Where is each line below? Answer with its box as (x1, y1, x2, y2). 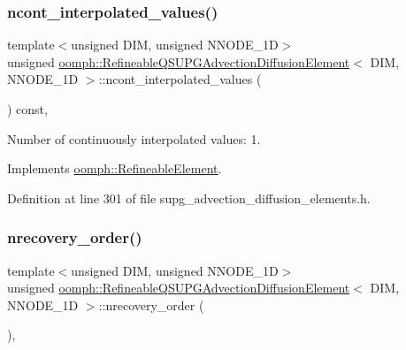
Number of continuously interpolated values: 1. (7, 129, 261, 148)
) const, (7, 100, 48, 118)
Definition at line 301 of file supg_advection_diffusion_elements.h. (7, 188, 371, 207)
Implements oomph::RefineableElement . (7, 159, 222, 178)
